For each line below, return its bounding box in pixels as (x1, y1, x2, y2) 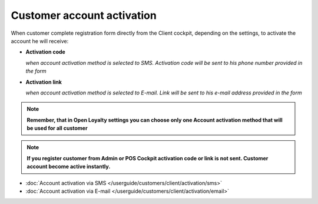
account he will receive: (11, 37, 69, 44)
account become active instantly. (26, 163, 111, 170)
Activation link (25, 78, 62, 85)
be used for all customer (26, 124, 88, 132)
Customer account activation (11, 9, 157, 22)
